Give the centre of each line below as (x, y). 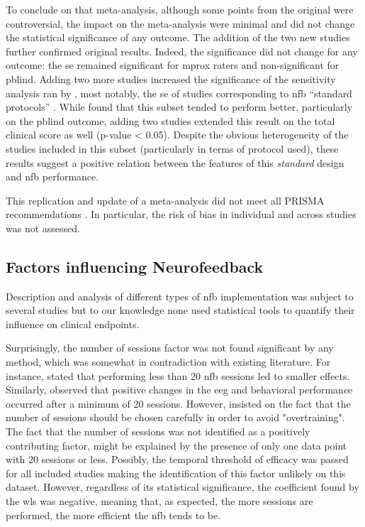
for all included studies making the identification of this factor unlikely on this (176, 473)
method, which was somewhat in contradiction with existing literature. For (168, 362)
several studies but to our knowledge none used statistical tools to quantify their (180, 310)
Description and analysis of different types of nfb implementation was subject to (180, 296)
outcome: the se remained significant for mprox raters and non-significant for (173, 65)
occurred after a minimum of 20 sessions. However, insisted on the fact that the (178, 403)
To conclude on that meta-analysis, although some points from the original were (180, 9)
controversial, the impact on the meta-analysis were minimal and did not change (180, 23)
